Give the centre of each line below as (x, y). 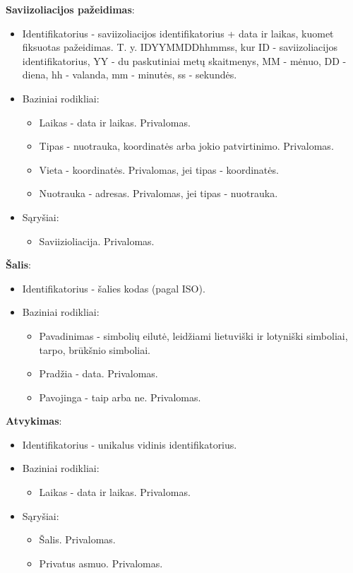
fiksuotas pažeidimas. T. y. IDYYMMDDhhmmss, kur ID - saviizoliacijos (180, 47)
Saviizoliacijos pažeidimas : (70, 9)
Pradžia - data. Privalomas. (98, 373)
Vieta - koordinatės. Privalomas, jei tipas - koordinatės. (159, 169)
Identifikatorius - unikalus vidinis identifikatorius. (130, 444)
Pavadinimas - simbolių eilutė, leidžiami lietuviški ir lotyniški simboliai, (193, 335)
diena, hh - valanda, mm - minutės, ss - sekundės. (130, 75)
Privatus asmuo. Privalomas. (101, 563)
